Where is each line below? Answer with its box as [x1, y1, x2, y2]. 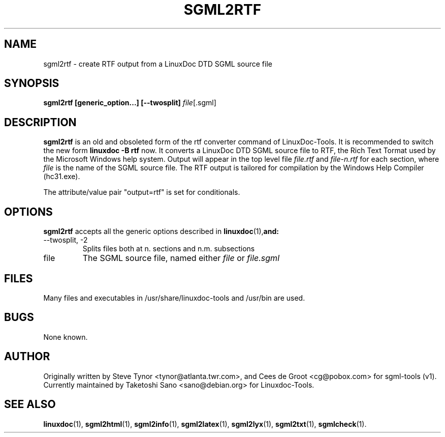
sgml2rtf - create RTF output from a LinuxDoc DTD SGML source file [43, 59, 272, 68]
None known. [43, 332, 88, 341]
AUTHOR [4, 350, 50, 363]
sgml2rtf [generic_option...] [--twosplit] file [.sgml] [43, 98, 216, 107]
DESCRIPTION [4, 115, 77, 129]
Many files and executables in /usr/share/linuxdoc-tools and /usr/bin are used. [43, 293, 305, 302]
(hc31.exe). [43, 172, 80, 181]
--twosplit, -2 [43, 236, 88, 245]
